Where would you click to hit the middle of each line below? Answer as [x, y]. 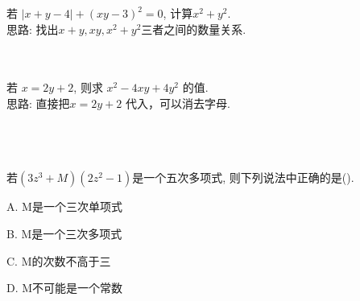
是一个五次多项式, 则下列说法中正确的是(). [243, 177]
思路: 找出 [33, 29]
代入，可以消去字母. [178, 103]
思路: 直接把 [38, 103]
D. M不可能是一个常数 [65, 288]
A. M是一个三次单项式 [64, 206]
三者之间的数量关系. [194, 29]
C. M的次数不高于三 [59, 260]
